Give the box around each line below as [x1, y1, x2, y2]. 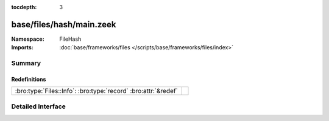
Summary [11, 59, 41, 67]
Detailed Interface [11, 102, 66, 111]
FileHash [59, 35, 82, 43]
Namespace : [11, 35, 45, 43]
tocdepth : [11, 4, 37, 10]
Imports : [11, 44, 34, 51]
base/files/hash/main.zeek [11, 19, 116, 30]
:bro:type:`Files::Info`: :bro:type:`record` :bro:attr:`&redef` [15, 87, 178, 95]
